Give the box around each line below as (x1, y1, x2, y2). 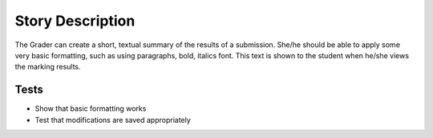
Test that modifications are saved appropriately (34, 115, 192, 124)
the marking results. (14, 62, 81, 72)
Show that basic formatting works (34, 104, 147, 113)
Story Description (14, 12, 136, 30)
